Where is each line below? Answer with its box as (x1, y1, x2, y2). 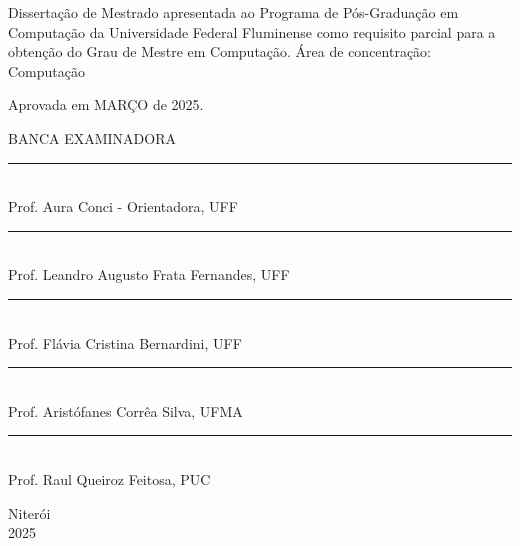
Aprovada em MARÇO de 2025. (8, 94, 204, 115)
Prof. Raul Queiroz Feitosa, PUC (8, 468, 211, 489)
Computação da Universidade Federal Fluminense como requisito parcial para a (8, 21, 496, 42)
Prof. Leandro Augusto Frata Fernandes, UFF (8, 264, 290, 285)
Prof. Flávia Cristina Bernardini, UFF (8, 332, 242, 353)
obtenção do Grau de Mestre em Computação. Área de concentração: (8, 41, 432, 62)
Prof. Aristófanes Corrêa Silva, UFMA (8, 400, 243, 421)
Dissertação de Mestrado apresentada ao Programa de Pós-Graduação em (8, 2, 459, 22)
